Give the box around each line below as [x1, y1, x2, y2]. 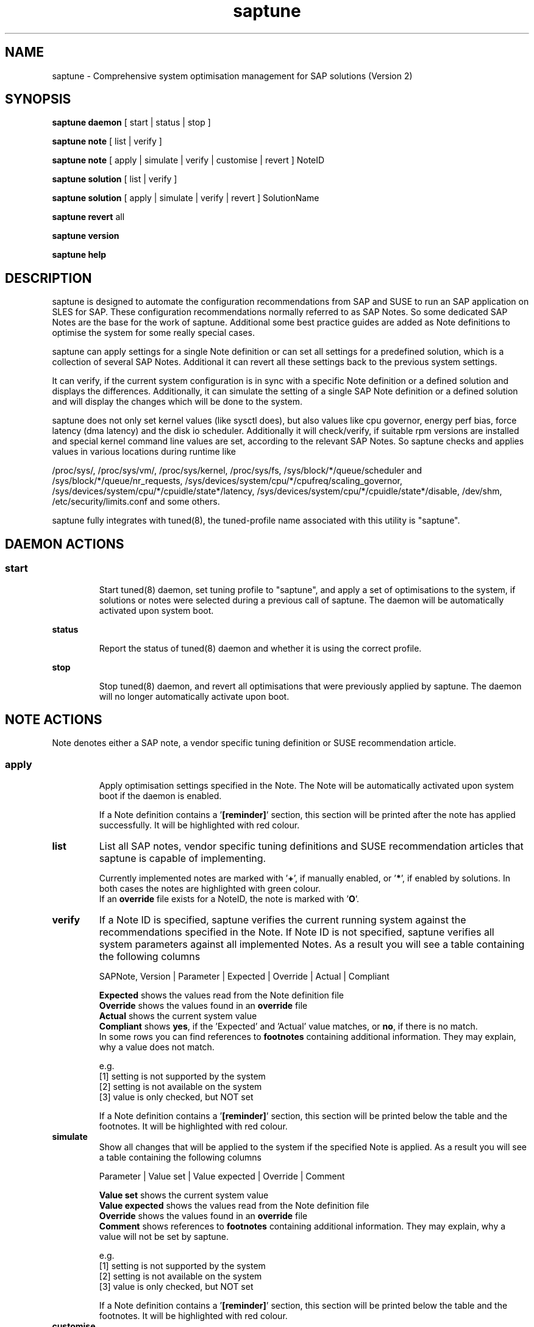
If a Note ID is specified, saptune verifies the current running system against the [99, 914, 466, 927]
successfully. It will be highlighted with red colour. [99, 820, 300, 831]
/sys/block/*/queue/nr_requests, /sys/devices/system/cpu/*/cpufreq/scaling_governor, [52, 475, 402, 486]
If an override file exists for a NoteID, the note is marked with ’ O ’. [99, 894, 360, 905]
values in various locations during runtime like [52, 446, 236, 457]
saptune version [52, 230, 119, 241]
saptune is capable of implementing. [99, 852, 266, 865]
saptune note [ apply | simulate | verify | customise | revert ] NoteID [52, 155, 325, 166]
